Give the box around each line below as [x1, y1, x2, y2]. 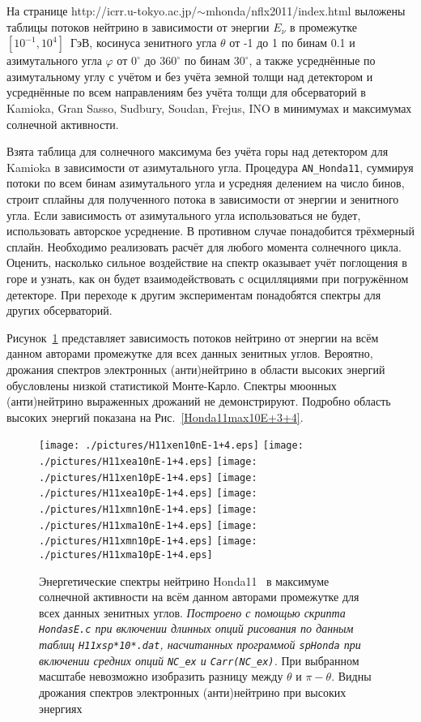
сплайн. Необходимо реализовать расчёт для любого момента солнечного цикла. [6, 238, 402, 255]
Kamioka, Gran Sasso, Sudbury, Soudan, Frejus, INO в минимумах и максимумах [6, 99, 412, 116]
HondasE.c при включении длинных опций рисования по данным [39, 620, 354, 637]
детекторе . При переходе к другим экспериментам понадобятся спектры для [6, 286, 381, 303]
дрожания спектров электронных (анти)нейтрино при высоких [39, 683, 347, 700]
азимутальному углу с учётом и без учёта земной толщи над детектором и [6, 67, 373, 84]
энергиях [39, 699, 83, 716]
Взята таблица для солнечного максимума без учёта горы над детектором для [6, 143, 389, 160]
